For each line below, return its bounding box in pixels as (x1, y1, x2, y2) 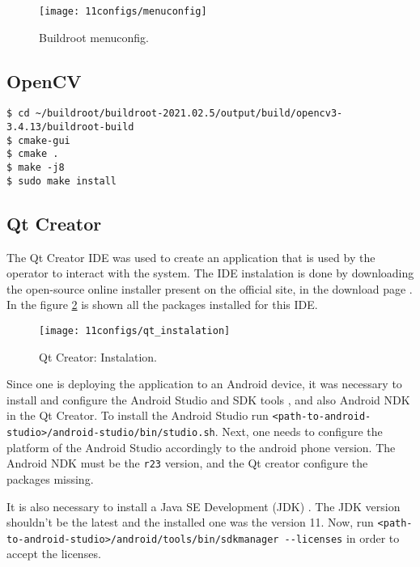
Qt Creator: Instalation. (39, 348, 158, 365)
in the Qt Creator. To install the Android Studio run (6, 407, 269, 424)
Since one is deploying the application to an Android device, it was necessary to (6, 375, 402, 392)
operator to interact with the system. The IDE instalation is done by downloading (6, 264, 414, 281)
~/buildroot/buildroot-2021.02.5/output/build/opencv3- (35, 108, 343, 120)
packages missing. (6, 470, 94, 487)
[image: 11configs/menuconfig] (39, 6, 207, 17)
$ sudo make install (6, 175, 117, 187)
